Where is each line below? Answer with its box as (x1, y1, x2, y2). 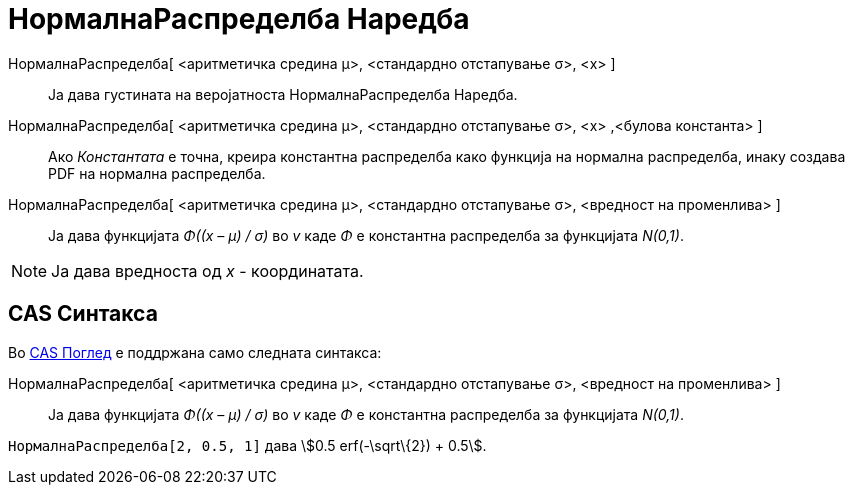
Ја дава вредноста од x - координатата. (51, 260, 364, 281)
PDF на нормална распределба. (48, 164, 266, 182)
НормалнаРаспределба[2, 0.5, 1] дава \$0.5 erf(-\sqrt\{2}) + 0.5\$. (8, 436, 487, 454)
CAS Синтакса (8, 301, 158, 327)
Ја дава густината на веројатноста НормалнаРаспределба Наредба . (48, 85, 518, 103)
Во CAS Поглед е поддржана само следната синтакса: (8, 343, 382, 361)
